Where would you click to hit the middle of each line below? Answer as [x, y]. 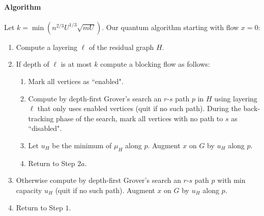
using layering [236, 98]
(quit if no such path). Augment [105, 190]
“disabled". [45, 128]
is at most [76, 64]
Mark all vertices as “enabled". [76, 81]
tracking [41, 118]
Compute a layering [47, 47]
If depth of [33, 64]
